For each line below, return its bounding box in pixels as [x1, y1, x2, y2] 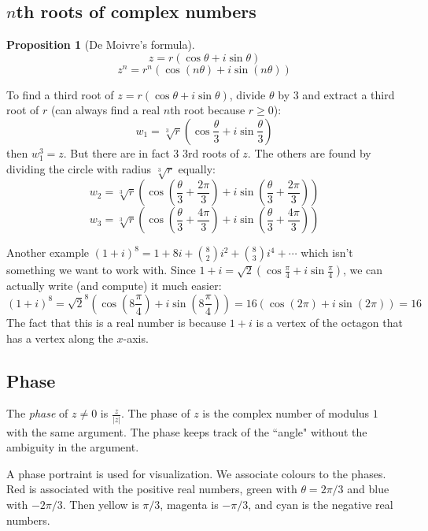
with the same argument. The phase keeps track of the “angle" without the [6, 423, 367, 440]
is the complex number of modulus [202, 405, 370, 421]
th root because [170, 102, 245, 118]
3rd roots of [182, 144, 239, 161]
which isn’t [301, 244, 353, 261]
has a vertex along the [6, 329, 113, 346]
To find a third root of [6, 86, 114, 102]
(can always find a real [50, 102, 160, 118]
